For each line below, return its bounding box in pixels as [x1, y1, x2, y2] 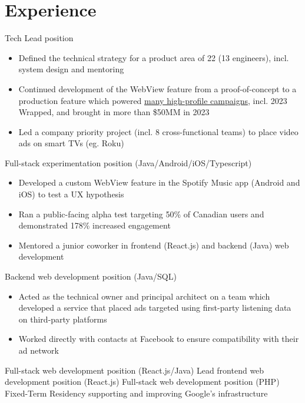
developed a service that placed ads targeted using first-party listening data [18, 301, 291, 314]
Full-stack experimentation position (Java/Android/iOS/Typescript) [5, 156, 252, 169]
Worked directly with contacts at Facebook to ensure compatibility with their [18, 333, 299, 345]
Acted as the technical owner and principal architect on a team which [18, 290, 270, 302]
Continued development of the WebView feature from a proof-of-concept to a [18, 82, 297, 95]
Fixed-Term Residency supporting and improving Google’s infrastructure [5, 387, 268, 399]
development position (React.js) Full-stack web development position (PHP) [5, 375, 280, 388]
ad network [18, 344, 59, 356]
